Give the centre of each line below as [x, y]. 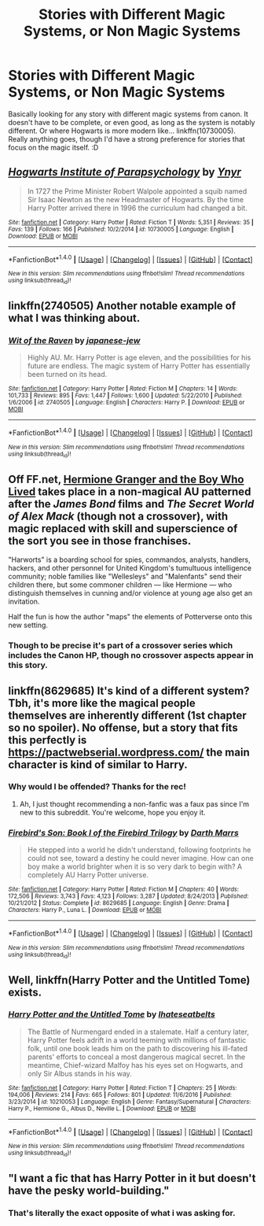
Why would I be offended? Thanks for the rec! [97, 787]
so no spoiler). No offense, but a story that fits [123, 727]
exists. [25, 992]
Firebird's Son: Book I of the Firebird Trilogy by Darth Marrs [124, 833]
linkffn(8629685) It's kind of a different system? [129, 691]
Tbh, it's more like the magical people [102, 703]
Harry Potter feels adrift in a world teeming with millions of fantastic [137, 1040]
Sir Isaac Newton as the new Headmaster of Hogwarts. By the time [136, 199]
